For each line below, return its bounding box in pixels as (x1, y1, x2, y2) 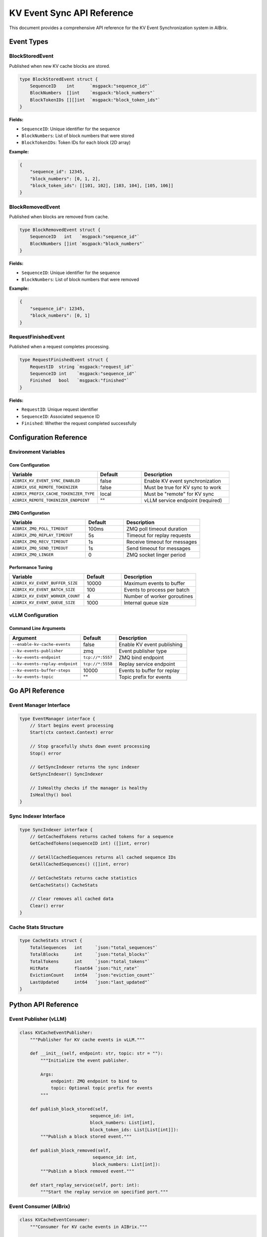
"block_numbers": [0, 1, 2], (30, 176, 101, 182)
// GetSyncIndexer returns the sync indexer (30, 764, 140, 770)
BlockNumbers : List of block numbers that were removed (21, 277, 139, 282)
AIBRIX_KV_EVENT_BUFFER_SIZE (12, 580, 78, 586)
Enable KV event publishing (119, 641, 183, 648)
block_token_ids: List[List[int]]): (89, 1127, 179, 1133)
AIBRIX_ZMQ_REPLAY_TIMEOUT (12, 532, 73, 538)
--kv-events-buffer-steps (12, 668, 71, 673)
